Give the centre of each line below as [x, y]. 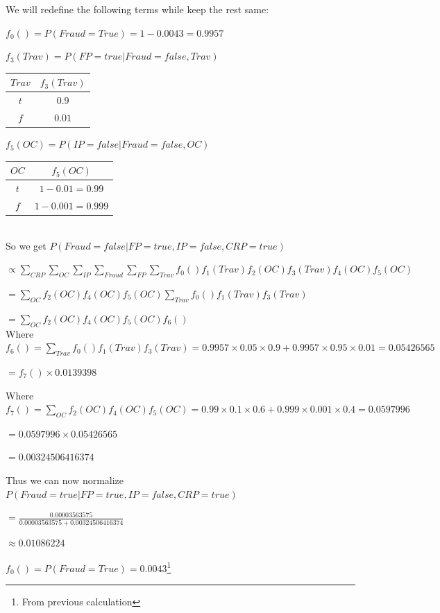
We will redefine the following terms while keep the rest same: [137, 9]
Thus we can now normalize [65, 480]
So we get [26, 245]
